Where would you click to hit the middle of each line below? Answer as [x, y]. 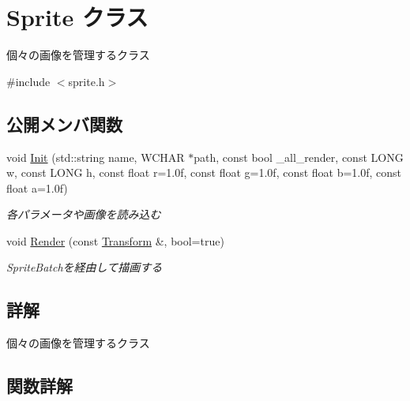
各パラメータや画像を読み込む [84, 214]
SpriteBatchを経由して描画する [85, 267]
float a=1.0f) [37, 187]
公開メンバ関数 [64, 124]
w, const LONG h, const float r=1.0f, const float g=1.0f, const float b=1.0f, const [204, 172]
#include [28, 81]
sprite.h [87, 81]
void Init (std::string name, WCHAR [96, 157]
